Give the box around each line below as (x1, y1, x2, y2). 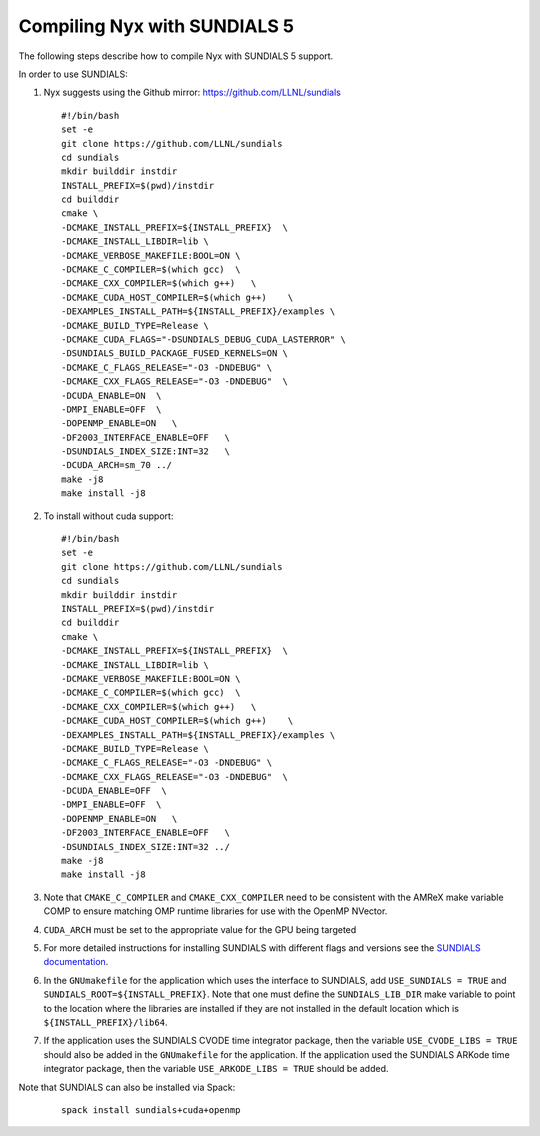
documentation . (43, 956, 109, 968)
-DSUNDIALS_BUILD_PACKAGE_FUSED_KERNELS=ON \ (61, 348, 289, 359)
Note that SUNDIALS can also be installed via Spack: (18, 1081, 236, 1093)
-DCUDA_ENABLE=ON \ (61, 390, 162, 401)
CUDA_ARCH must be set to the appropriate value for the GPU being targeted (43, 923, 357, 935)
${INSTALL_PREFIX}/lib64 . (43, 1016, 168, 1028)
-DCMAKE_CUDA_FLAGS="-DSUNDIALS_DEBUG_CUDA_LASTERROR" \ (61, 333, 347, 345)
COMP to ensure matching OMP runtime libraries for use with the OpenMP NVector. (43, 905, 388, 917)
